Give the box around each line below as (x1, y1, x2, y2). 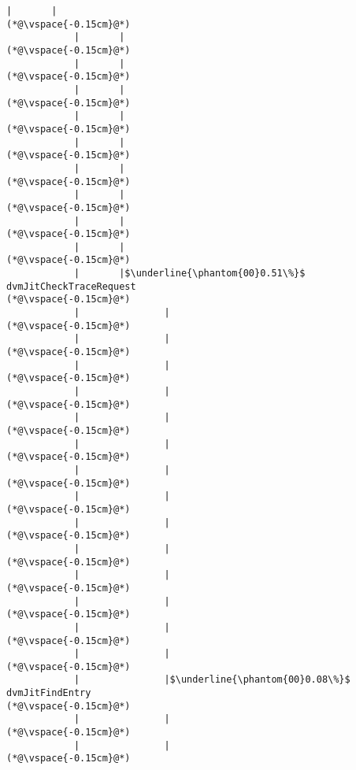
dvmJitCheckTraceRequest (6, 280, 136, 292)
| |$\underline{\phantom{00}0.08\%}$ (73, 674, 350, 686)
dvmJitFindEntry (6, 687, 91, 699)
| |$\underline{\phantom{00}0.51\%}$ (73, 268, 306, 279)
